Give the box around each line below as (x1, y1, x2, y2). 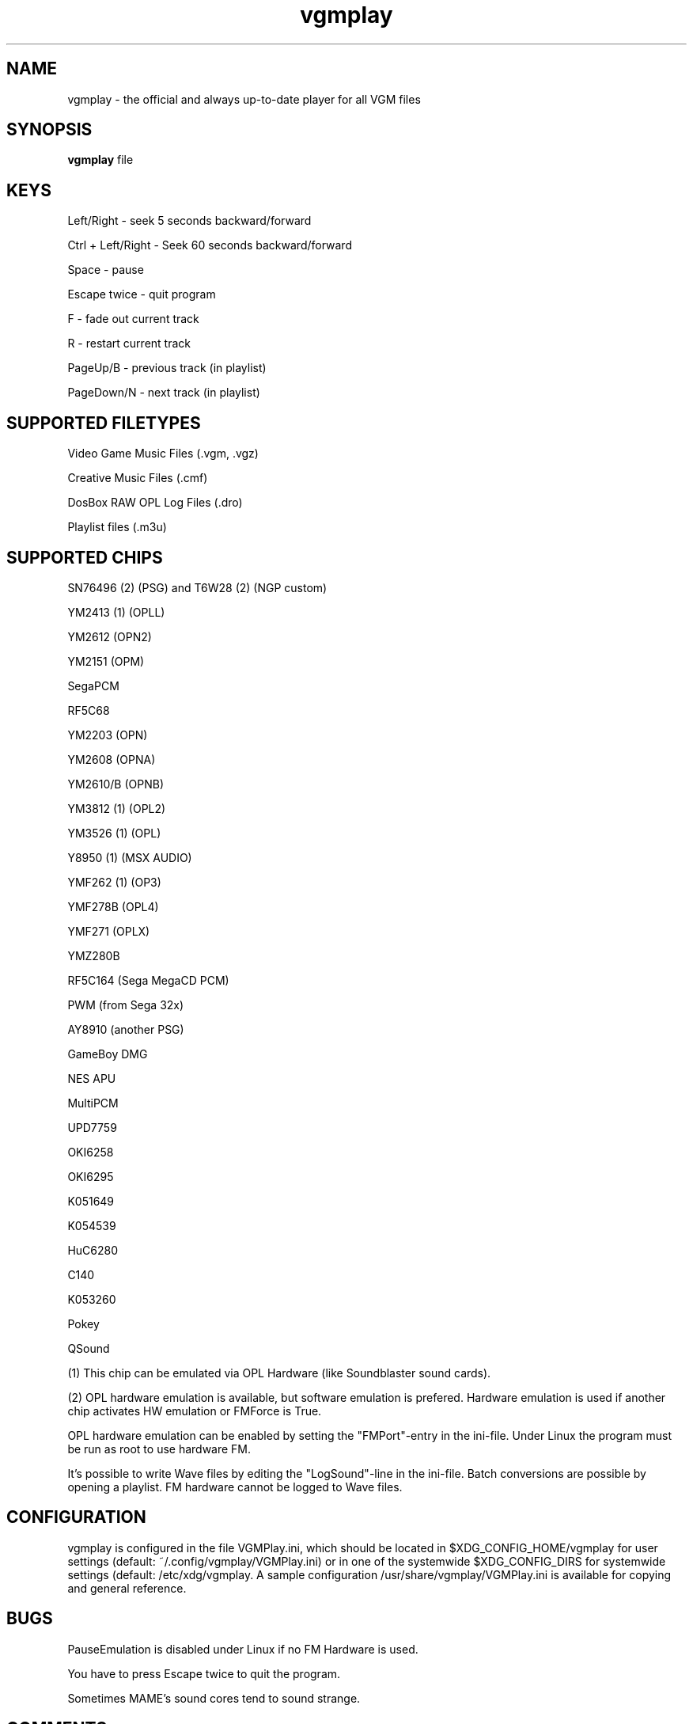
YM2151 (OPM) (67, 654, 145, 668)
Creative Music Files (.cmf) (67, 471, 208, 485)
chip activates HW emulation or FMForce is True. (67, 1403, 322, 1418)
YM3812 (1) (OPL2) (67, 801, 166, 815)
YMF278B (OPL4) (67, 899, 159, 913)
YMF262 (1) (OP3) (67, 875, 161, 889)
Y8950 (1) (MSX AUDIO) (67, 850, 192, 864)
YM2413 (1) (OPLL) (67, 605, 165, 619)
